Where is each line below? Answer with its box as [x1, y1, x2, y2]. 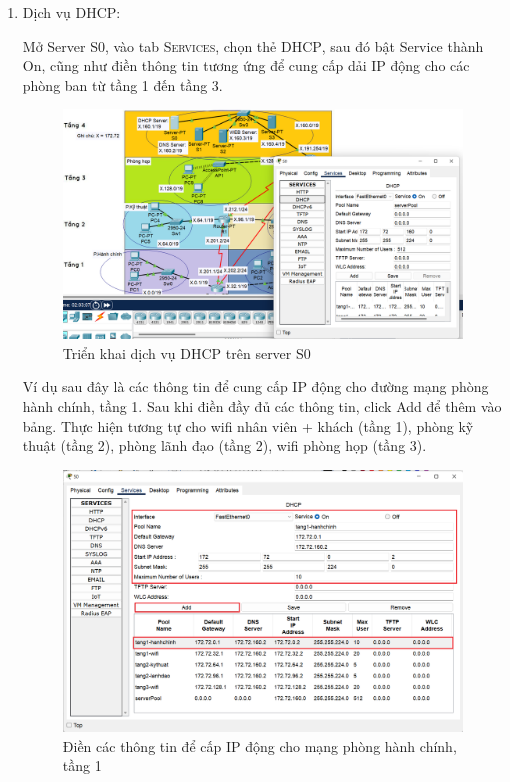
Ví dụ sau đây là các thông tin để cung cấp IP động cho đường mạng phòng [22, 376, 489, 397]
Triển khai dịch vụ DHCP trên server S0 [62, 342, 311, 363]
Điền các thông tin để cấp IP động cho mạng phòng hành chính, [62, 735, 457, 756]
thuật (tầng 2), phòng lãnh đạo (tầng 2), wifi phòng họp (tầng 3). [22, 435, 427, 456]
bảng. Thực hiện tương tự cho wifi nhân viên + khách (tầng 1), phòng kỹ [22, 415, 474, 436]
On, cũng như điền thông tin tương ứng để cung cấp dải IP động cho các [22, 55, 470, 76]
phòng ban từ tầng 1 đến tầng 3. [22, 74, 223, 95]
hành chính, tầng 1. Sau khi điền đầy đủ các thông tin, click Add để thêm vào [22, 395, 502, 416]
